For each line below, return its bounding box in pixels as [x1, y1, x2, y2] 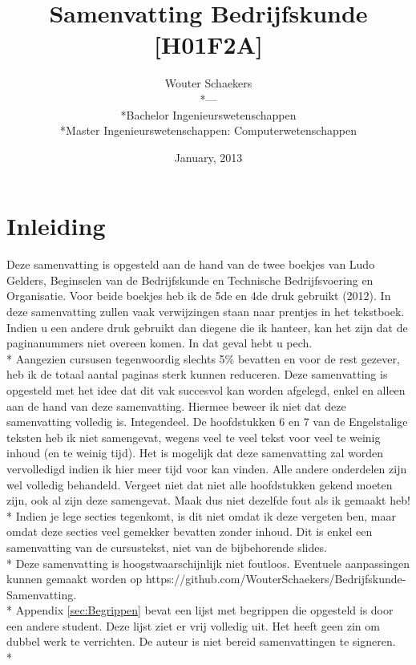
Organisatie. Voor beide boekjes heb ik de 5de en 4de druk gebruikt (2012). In [6, 287, 391, 304]
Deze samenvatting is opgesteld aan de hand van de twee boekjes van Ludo [6, 256, 375, 273]
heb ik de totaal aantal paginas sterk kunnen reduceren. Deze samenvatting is [6, 366, 388, 383]
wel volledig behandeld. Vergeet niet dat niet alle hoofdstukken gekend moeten [6, 476, 393, 493]
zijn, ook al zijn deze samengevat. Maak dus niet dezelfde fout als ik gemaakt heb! [6, 492, 410, 509]
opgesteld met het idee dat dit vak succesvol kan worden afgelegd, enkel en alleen [6, 381, 406, 398]
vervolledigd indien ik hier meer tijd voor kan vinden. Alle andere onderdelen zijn [6, 460, 407, 476]
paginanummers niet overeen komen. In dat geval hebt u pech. [6, 335, 313, 351]
